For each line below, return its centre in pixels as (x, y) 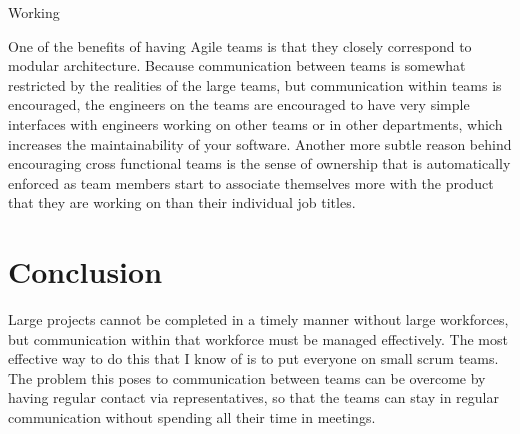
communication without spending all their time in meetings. (192, 417)
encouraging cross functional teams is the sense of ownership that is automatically (259, 163)
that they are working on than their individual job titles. (182, 202)
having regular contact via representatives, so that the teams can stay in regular (253, 397)
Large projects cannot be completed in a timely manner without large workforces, (258, 319)
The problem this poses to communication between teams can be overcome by (247, 377)
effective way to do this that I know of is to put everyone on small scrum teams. (253, 358)
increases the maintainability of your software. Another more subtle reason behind (260, 143)
